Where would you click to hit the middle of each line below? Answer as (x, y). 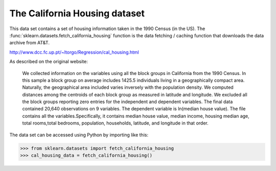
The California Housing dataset (77, 13)
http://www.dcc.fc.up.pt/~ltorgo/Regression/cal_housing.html (74, 52)
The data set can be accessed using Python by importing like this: (79, 135)
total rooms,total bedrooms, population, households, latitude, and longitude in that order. (116, 123)
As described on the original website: (49, 62)
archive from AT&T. (29, 43)
